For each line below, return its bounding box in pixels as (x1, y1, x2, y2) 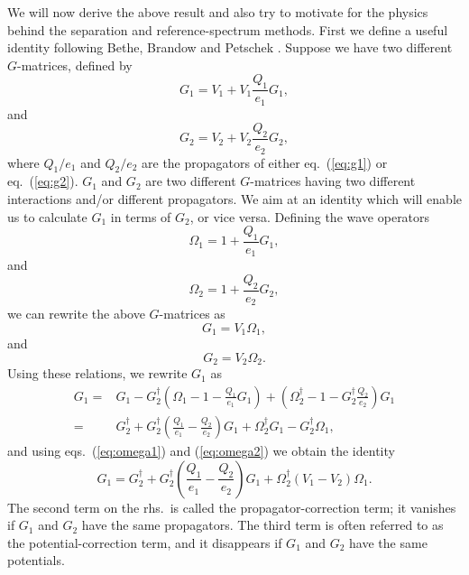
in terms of (110, 207, 171, 226)
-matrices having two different (250, 172, 416, 190)
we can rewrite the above (7, 304, 145, 323)
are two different (145, 172, 236, 190)
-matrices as (159, 304, 225, 323)
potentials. (7, 551, 65, 570)
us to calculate (7, 207, 87, 226)
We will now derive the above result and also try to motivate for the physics (7, 3, 428, 21)
